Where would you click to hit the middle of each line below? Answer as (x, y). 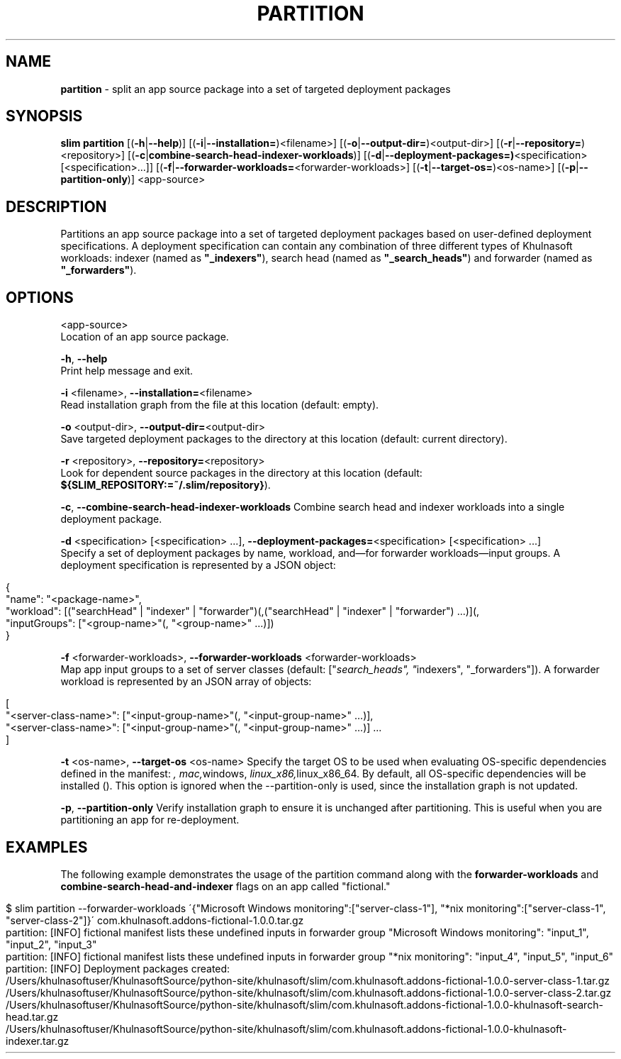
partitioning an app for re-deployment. (150, 820)
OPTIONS (40, 297)
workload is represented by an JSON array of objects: (186, 682)
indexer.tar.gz (38, 1041)
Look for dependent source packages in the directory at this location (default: (241, 473)
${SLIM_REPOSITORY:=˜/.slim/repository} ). (166, 485)
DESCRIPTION (56, 206)
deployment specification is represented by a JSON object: (198, 565)
